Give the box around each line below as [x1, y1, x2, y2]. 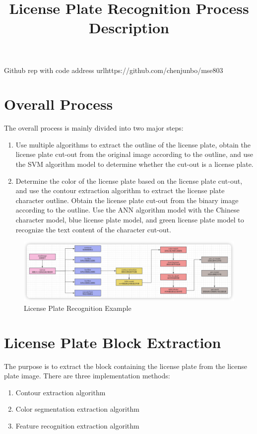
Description [88, 17, 169, 38]
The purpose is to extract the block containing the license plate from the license [4, 361, 247, 371]
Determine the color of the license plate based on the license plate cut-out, [15, 175, 243, 186]
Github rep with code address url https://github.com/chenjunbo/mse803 [4, 65, 223, 75]
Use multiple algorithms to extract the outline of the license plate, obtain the [15, 139, 251, 149]
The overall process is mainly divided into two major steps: [4, 123, 184, 133]
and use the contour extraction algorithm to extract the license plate [15, 185, 225, 196]
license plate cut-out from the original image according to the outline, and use [15, 149, 254, 159]
